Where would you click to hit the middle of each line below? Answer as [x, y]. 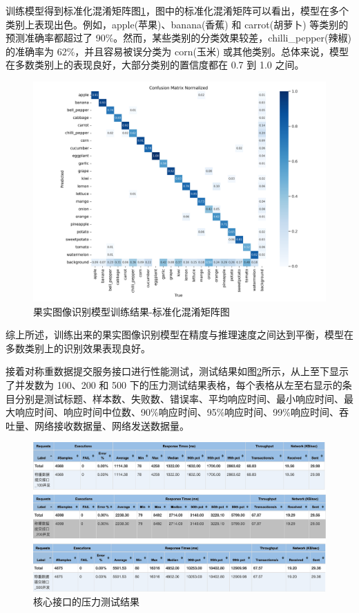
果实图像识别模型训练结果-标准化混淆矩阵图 [132, 311]
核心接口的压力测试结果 [86, 601]
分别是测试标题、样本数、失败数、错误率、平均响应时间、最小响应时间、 [179, 398]
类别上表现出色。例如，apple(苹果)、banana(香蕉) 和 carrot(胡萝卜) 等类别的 [177, 24]
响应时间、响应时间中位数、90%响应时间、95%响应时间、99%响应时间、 [177, 412]
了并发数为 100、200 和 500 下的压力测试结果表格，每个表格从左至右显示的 [174, 384]
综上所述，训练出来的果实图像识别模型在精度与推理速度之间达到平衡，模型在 [179, 335]
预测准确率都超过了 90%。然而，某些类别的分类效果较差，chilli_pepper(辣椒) [178, 38]
